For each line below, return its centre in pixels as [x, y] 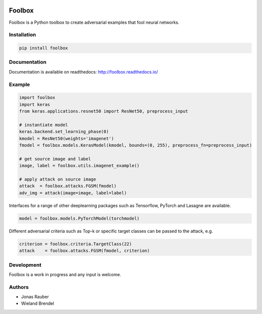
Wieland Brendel [38, 303]
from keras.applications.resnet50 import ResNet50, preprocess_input [104, 111]
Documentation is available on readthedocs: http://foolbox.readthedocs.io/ [83, 72]
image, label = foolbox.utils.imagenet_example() [79, 166]
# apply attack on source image [58, 179]
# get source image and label [55, 159]
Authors [19, 287]
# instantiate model [43, 125]
